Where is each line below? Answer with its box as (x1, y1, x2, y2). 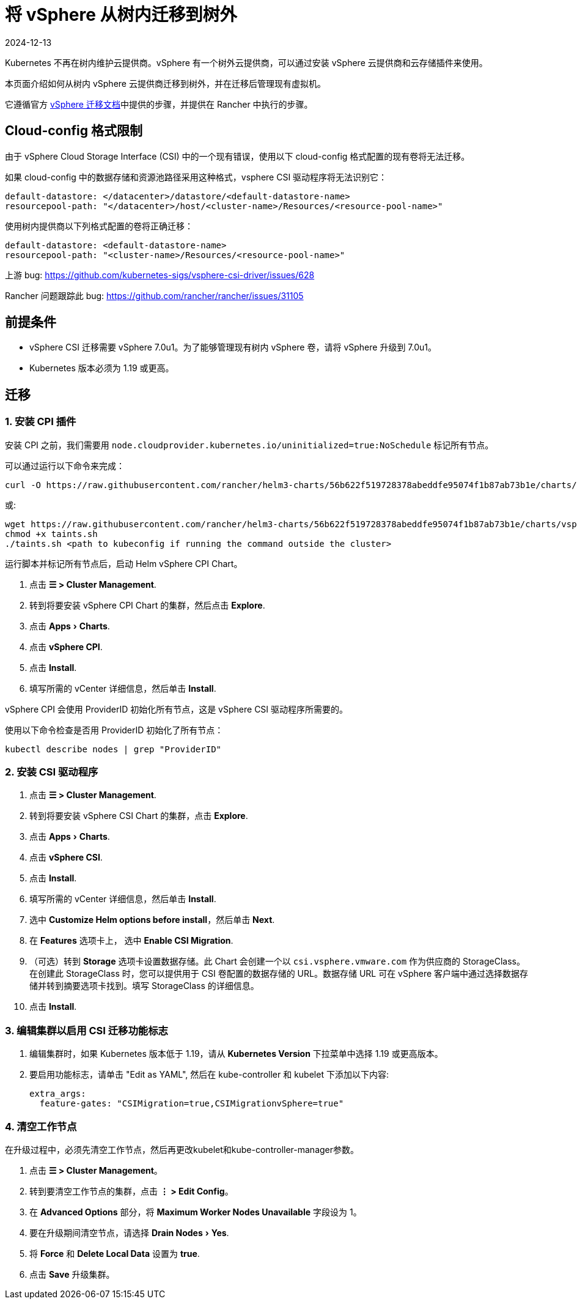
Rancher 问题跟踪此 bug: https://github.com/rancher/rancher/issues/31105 (5, 290, 304, 301)
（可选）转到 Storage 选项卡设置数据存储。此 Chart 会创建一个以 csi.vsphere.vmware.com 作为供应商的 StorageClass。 (29, 956, 525, 967)
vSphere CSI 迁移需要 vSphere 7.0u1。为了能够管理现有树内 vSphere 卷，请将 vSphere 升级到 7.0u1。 (29, 342, 436, 353)
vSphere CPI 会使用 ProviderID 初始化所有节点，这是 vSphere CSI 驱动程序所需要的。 (5, 703, 348, 714)
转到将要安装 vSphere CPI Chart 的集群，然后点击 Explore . (29, 599, 265, 610)
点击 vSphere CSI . (29, 852, 103, 863)
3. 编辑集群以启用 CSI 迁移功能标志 (5, 1024, 168, 1037)
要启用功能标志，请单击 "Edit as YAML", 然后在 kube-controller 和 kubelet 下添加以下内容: (29, 1069, 389, 1080)
